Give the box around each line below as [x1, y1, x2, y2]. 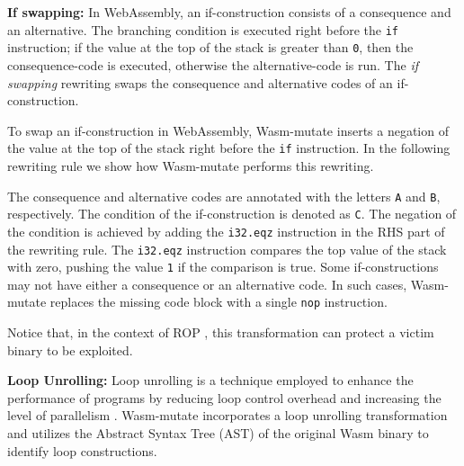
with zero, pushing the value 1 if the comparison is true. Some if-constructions [7, 257, 439, 276]
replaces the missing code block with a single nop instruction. [49, 292, 388, 311]
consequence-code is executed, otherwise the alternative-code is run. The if [7, 55, 418, 74]
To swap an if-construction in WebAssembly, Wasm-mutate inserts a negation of [7, 121, 449, 139]
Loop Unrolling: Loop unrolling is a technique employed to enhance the [7, 371, 414, 390]
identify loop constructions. [7, 441, 157, 460]
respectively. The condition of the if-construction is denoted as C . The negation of [7, 204, 457, 223]
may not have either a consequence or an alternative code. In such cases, [7, 274, 407, 293]
